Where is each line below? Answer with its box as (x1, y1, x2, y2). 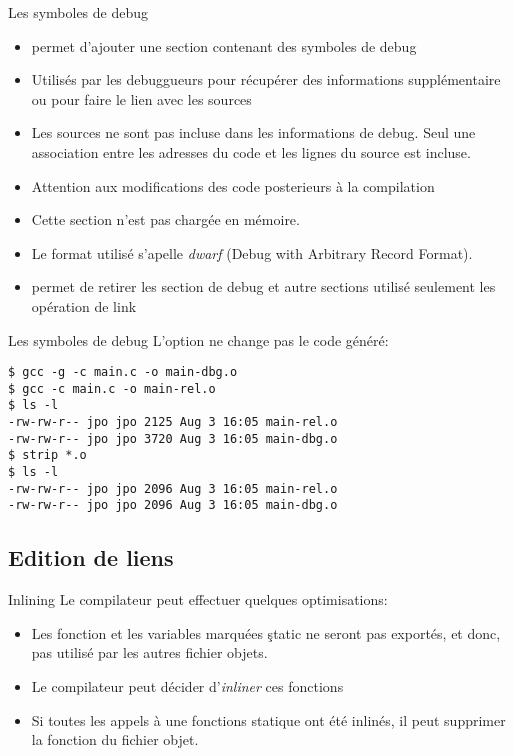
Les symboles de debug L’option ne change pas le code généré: (8, 329, 389, 350)
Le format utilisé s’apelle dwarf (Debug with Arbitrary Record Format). (31, 242, 473, 263)
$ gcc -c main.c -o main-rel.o (8, 381, 216, 396)
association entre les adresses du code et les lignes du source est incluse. (31, 141, 471, 162)
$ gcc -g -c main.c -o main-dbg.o (8, 365, 238, 380)
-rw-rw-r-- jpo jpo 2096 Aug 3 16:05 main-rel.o (8, 481, 338, 496)
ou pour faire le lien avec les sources (31, 88, 252, 109)
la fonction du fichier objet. (31, 729, 199, 750)
